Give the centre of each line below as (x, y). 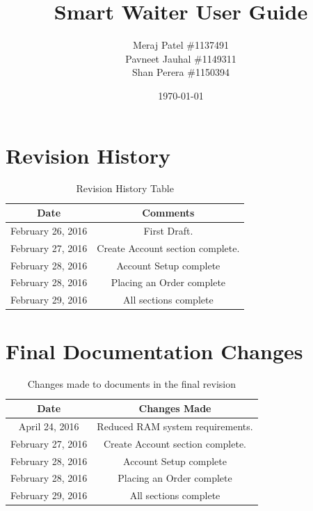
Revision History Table (125, 188)
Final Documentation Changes (154, 351)
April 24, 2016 (49, 426)
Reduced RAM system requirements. (175, 426)
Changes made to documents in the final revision (131, 384)
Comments (168, 213)
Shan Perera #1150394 (181, 72)
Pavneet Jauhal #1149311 (181, 58)
